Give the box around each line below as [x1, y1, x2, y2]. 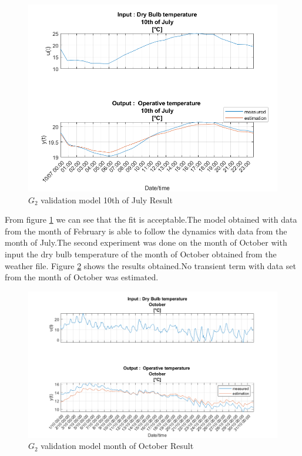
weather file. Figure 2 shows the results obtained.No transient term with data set [5, 259, 296, 271]
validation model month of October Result [41, 440, 194, 452]
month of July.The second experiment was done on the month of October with [5, 236, 287, 249]
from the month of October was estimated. [5, 271, 159, 283]
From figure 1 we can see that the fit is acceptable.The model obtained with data [5, 213, 297, 226]
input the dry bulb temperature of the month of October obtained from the [5, 247, 277, 260]
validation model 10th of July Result [41, 193, 173, 206]
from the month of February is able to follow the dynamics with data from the [5, 224, 287, 237]
